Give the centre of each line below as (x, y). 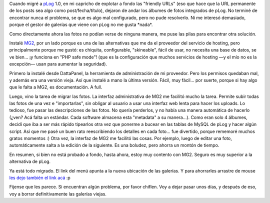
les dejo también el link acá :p (40, 177)
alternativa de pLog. (30, 161)
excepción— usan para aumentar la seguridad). (58, 64)
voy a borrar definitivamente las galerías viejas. (58, 194)
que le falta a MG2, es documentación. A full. (56, 87)
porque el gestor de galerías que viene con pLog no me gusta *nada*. (81, 24)
